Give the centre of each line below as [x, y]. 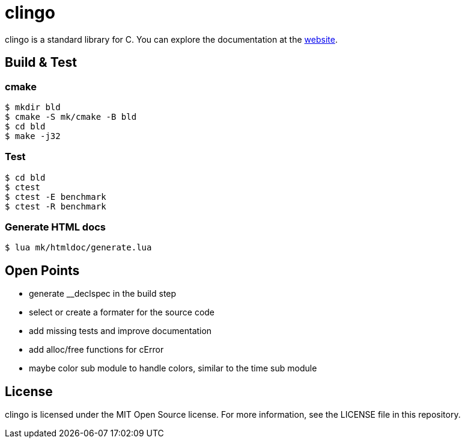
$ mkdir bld [33, 107]
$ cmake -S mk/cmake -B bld [71, 116]
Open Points [42, 270]
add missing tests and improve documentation [120, 331]
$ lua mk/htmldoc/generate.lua [78, 248]
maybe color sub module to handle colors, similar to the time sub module [173, 368]
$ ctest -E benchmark [56, 197]
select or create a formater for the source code [122, 312]
